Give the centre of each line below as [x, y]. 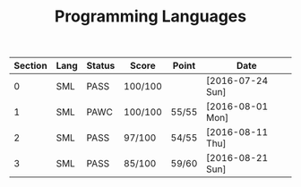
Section [30, 66]
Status [101, 66]
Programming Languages [150, 17]
